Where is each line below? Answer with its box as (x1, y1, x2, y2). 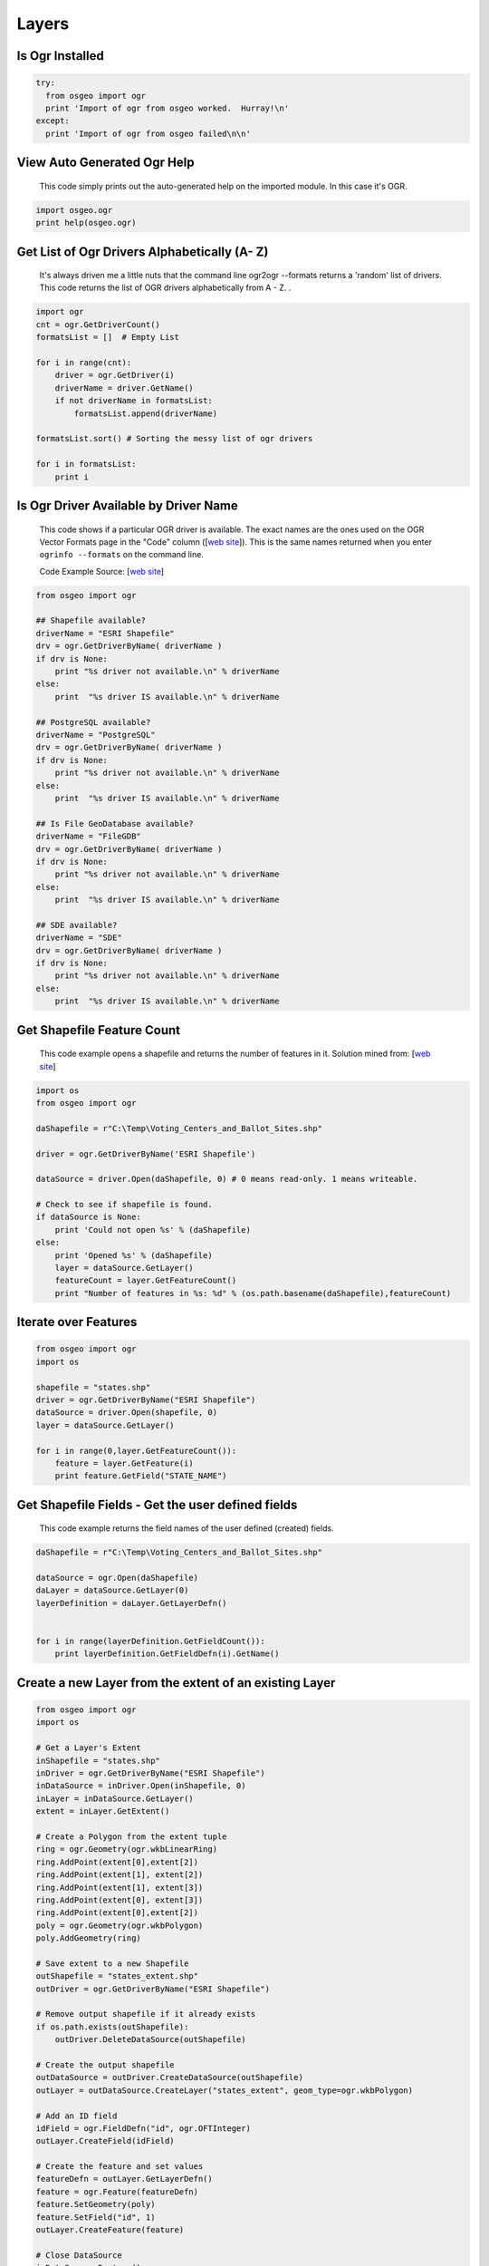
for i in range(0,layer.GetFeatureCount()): (35, 1446, 237, 1456)
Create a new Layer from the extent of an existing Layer (16, 1675, 336, 1690)
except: (35, 116, 70, 126)
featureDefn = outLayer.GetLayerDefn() (35, 2174, 213, 2184)
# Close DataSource (35, 2250, 122, 2261)
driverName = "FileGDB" (35, 831, 142, 842)
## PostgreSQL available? (35, 717, 151, 727)
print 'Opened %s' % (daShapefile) (54, 1250, 213, 1260)
